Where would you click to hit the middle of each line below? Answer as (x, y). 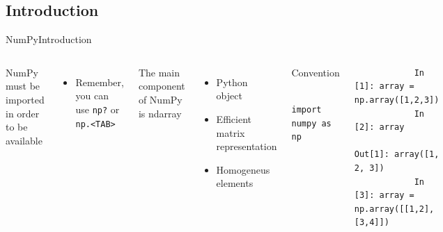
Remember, (100, 82)
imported (25, 99)
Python (232, 82)
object (229, 96)
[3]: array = (384, 196)
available (24, 140)
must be (23, 86)
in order (23, 113)
